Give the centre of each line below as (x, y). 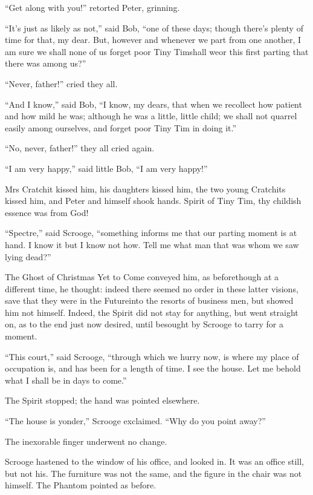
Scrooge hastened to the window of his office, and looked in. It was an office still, (154, 461)
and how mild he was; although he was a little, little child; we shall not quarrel (151, 116)
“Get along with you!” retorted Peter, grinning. (92, 7)
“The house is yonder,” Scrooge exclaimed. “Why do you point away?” (135, 421)
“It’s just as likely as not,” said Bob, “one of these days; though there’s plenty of (154, 28)
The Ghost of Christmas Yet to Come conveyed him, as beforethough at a (142, 277)
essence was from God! (47, 212)
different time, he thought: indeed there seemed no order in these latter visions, (152, 288)
